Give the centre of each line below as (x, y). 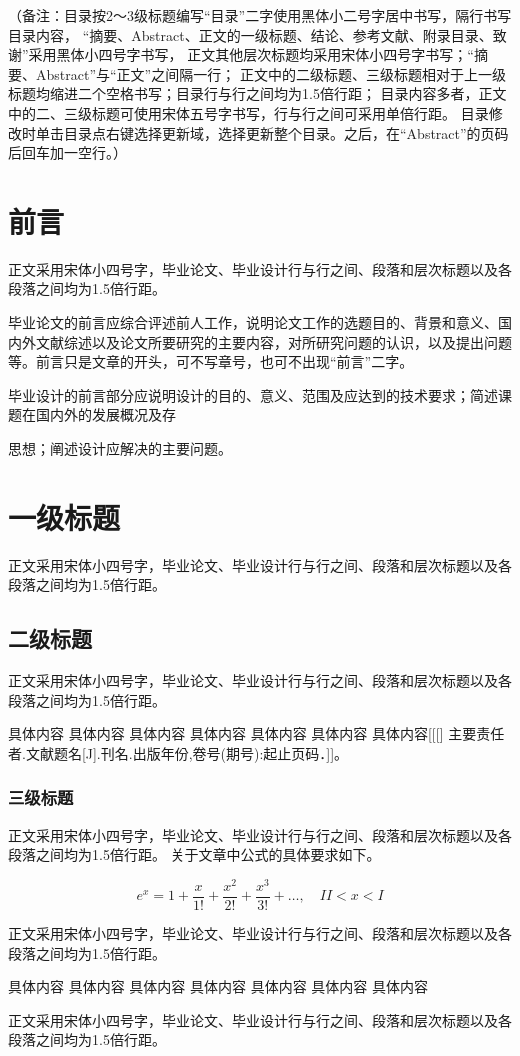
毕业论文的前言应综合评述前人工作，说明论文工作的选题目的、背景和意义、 (253, 322)
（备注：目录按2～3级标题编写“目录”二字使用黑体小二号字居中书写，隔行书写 (260, 15)
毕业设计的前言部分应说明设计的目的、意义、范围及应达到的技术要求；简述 (253, 394)
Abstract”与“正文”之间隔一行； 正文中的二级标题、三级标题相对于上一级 (270, 73)
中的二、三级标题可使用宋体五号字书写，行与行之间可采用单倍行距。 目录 (248, 112)
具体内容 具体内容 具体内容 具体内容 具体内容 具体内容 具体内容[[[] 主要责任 (256, 733)
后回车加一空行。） (67, 152)
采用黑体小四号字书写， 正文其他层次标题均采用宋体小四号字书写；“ (251, 54)
